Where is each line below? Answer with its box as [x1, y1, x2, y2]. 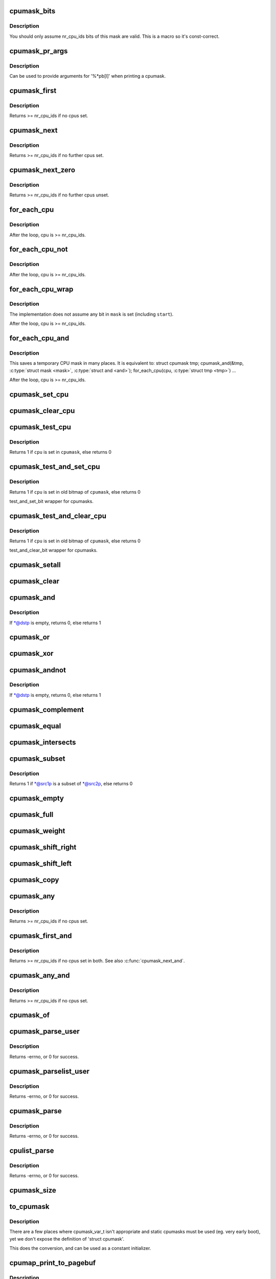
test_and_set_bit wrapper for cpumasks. [9, 498, 94, 504]
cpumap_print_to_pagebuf [9, 1259, 96, 1267]
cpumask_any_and [9, 971, 70, 980]
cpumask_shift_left [9, 859, 72, 868]
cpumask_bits [9, 7, 56, 15]
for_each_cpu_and [9, 334, 70, 343]
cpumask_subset [9, 754, 65, 763]
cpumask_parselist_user [9, 1067, 89, 1075]
